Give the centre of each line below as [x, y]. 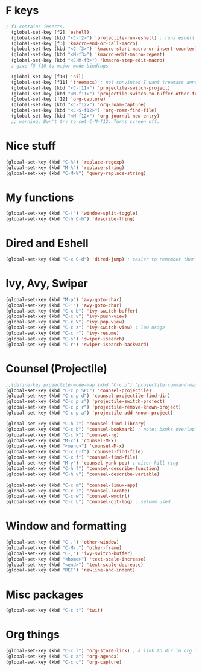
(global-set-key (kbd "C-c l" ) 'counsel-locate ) [68, 491]
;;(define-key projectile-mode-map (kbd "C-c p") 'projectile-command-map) [103, 385]
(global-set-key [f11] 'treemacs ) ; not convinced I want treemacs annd [104, 82]
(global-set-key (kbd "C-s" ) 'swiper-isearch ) [65, 339]
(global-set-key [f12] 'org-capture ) [58, 99]
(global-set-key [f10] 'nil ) [48, 77]
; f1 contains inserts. [36, 27]
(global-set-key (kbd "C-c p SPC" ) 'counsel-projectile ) [79, 390]
